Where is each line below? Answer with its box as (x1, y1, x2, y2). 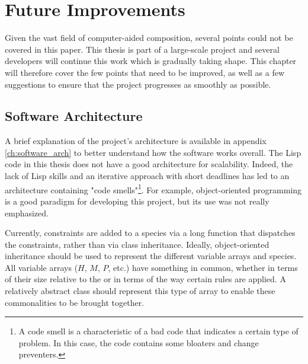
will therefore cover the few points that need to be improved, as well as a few (5, 66, 285, 78)
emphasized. (5, 206, 49, 219)
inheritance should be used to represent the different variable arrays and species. (5, 250, 297, 262)
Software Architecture (5, 107, 143, 125)
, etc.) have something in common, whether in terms (108, 261, 298, 273)
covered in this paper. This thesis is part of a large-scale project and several (5, 43, 280, 55)
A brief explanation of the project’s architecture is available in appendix (5, 135, 267, 147)
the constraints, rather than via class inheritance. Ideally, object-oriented (5, 238, 269, 250)
